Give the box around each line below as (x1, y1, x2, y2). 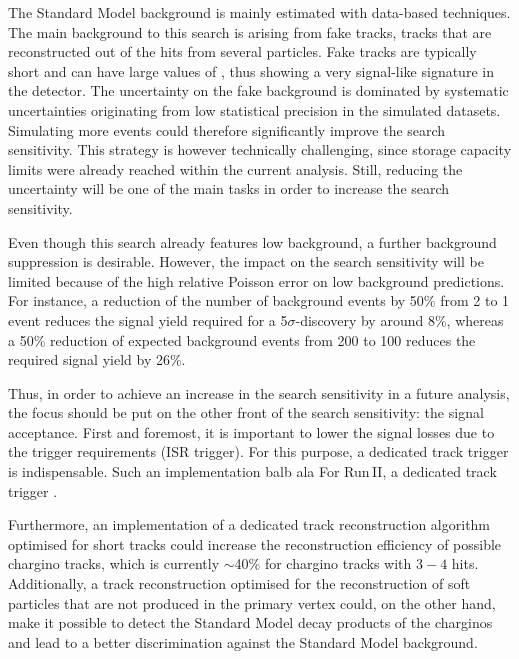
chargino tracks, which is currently (8, 553, 220, 574)
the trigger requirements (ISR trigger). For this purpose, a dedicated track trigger (8, 441, 509, 462)
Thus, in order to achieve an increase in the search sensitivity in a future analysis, (8, 382, 510, 403)
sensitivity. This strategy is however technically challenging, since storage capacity (8, 139, 512, 160)
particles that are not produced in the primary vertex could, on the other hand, (8, 592, 496, 613)
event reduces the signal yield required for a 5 (8, 309, 288, 330)
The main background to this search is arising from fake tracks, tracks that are (8, 21, 492, 42)
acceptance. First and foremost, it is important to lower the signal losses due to (8, 421, 495, 442)
